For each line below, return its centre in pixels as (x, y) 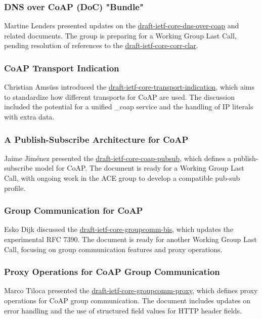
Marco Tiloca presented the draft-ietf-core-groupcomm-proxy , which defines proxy (131, 290)
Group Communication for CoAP (74, 210)
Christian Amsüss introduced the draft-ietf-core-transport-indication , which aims (129, 87)
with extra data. (29, 116)
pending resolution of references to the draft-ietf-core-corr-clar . (101, 45)
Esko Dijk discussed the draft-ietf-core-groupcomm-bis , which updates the (119, 229)
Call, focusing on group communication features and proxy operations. (113, 249)
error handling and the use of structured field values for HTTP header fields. (123, 310)
